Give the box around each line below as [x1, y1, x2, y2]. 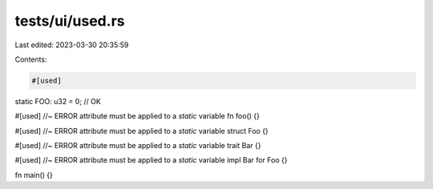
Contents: [14, 54, 47, 64]
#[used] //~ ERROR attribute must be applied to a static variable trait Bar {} [14, 141, 261, 151]
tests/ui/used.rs [14, 12, 125, 30]
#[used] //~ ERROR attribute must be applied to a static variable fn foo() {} [14, 111, 260, 121]
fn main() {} [14, 170, 54, 179]
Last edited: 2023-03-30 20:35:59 [14, 40, 129, 50]
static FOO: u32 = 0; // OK [14, 96, 102, 106]
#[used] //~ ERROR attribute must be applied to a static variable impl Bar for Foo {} [14, 155, 288, 165]
